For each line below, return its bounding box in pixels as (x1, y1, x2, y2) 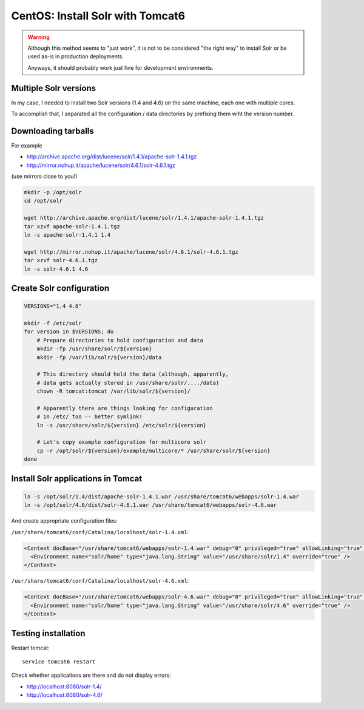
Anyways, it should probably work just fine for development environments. (27, 64, 214, 71)
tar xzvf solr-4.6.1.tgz (24, 257, 98, 264)
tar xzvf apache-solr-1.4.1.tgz (24, 223, 121, 230)
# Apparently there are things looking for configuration (36, 404, 213, 412)
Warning (27, 33, 50, 41)
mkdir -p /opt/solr (24, 189, 82, 196)
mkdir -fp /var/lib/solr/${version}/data (36, 354, 162, 361)
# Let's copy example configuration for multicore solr (36, 439, 207, 446)
